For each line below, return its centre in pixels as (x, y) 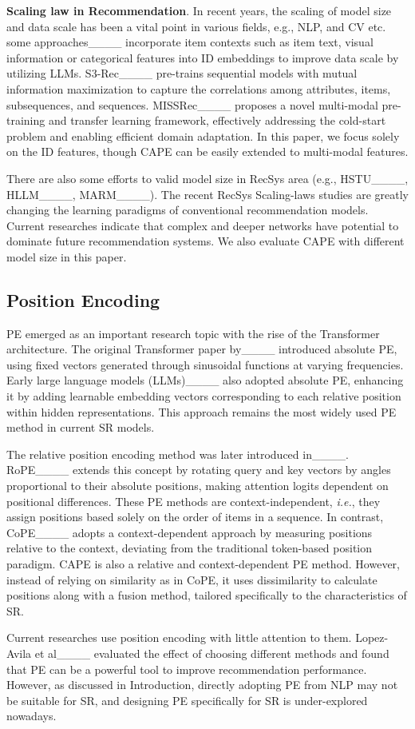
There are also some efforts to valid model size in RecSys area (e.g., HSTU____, (207, 178)
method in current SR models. (81, 427)
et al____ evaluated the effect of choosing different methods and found (212, 653)
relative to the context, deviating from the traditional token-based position (190, 548)
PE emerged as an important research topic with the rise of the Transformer (193, 333)
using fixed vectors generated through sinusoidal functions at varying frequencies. (205, 364)
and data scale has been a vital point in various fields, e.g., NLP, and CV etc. (196, 26)
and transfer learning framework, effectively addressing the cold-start (217, 120)
